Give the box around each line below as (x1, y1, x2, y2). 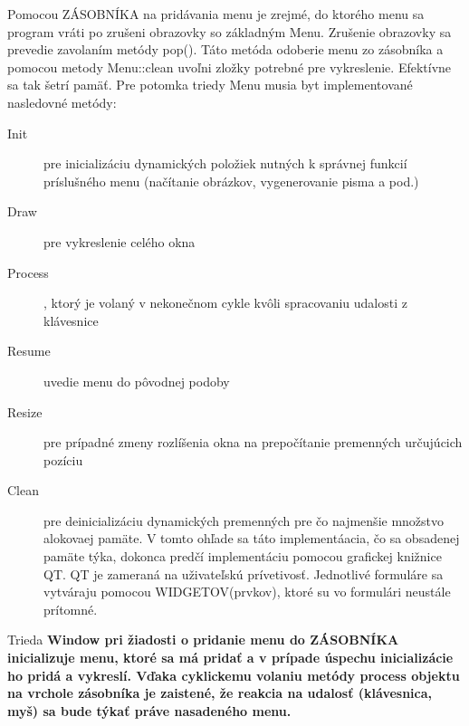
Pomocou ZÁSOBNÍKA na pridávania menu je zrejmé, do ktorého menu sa (7, 5, 425, 23)
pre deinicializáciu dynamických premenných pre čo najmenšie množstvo (43, 511, 445, 530)
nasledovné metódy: (7, 92, 117, 111)
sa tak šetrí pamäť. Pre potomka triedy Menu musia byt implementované (7, 75, 413, 94)
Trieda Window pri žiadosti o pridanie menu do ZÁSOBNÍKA (7, 630, 399, 649)
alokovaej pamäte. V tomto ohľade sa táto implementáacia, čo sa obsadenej (43, 529, 460, 548)
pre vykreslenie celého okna (43, 232, 196, 251)
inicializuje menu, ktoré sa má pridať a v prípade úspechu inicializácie (7, 648, 454, 667)
